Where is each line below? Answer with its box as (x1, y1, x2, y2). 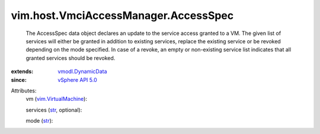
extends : (11, 68, 34, 75)
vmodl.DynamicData (57, 68, 107, 75)
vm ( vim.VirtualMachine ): (25, 95, 87, 103)
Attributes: (11, 87, 37, 94)
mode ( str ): (25, 117, 53, 125)
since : (11, 76, 27, 83)
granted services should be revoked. (25, 54, 116, 62)
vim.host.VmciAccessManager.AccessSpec (11, 9, 234, 22)
